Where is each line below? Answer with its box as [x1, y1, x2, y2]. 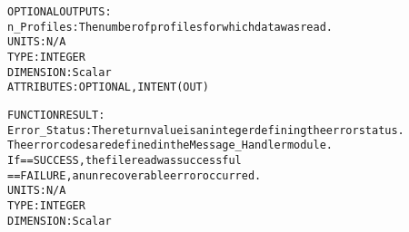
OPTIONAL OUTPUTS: [7, 5, 112, 18]
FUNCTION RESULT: [7, 108, 105, 121]
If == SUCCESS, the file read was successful [7, 153, 242, 167]
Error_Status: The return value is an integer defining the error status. [7, 123, 404, 137]
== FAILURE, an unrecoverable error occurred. [7, 169, 262, 182]
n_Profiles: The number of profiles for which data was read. [7, 20, 333, 34]
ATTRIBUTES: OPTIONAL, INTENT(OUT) [7, 81, 209, 94]
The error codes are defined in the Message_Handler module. [7, 139, 334, 152]
